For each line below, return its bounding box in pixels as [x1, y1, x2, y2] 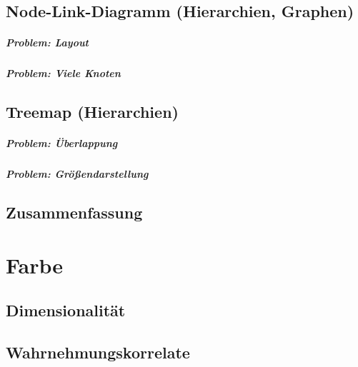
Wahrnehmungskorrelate [6, 341, 190, 363]
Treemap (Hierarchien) [6, 101, 179, 123]
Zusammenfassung [6, 201, 143, 223]
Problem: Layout [6, 35, 89, 50]
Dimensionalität [6, 299, 126, 321]
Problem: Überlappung [6, 136, 118, 151]
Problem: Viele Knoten [6, 66, 121, 81]
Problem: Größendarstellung [6, 166, 149, 181]
